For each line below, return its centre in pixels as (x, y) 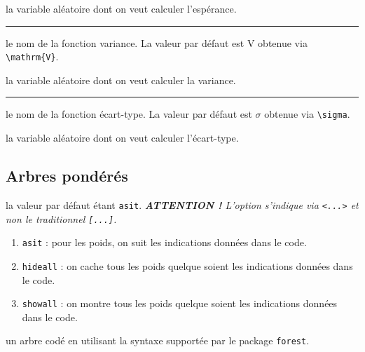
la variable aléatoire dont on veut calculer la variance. (121, 80)
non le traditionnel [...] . (61, 218)
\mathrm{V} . (32, 56)
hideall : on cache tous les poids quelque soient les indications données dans (187, 265)
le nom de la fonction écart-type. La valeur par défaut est (129, 114)
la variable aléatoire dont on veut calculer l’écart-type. (122, 138)
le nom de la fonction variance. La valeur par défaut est (125, 42)
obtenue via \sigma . (307, 114)
